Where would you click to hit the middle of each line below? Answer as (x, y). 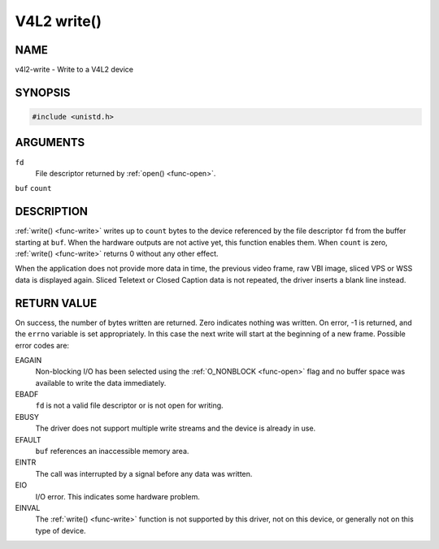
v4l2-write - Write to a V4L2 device (74, 70)
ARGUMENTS (50, 143)
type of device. (61, 530)
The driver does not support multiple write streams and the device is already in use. (176, 428)
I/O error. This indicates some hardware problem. (118, 496)
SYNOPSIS (43, 92)
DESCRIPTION (52, 212)
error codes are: (42, 345)
